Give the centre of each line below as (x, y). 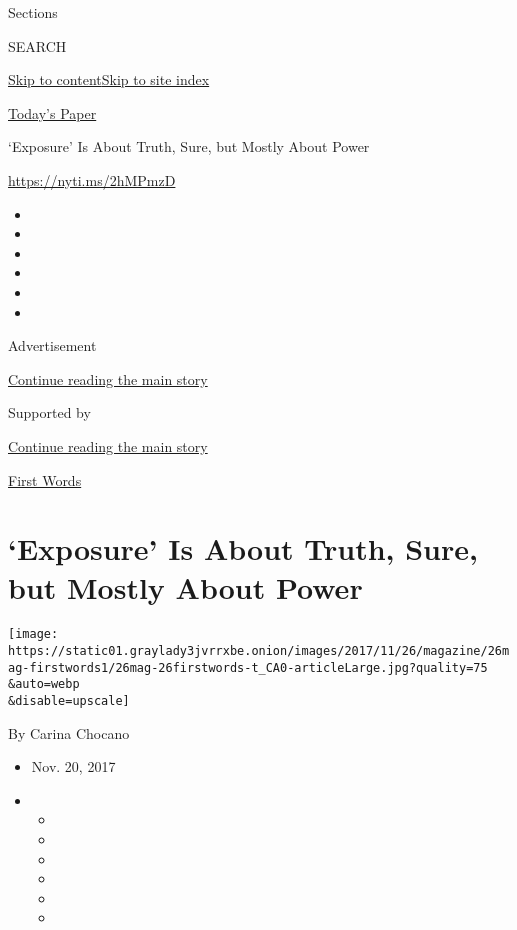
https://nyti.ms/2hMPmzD (92, 179)
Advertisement (52, 345)
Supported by (49, 412)
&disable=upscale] (69, 701)
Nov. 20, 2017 (73, 766)
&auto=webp (44, 684)
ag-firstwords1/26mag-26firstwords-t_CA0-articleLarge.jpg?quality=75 (248, 667)
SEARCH (37, 45)
